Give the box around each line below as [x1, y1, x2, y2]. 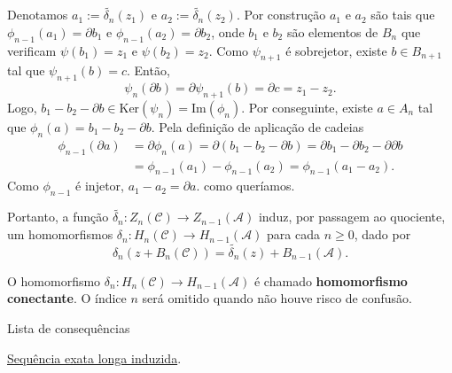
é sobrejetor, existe [285, 41, 387, 59]
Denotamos [7, 5, 68, 24]
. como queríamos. [196, 176, 295, 195]
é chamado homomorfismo [253, 271, 408, 290]
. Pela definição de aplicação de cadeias [151, 118, 364, 136]
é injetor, [75, 176, 124, 195]
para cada [267, 225, 320, 244]
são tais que [370, 5, 435, 24]
